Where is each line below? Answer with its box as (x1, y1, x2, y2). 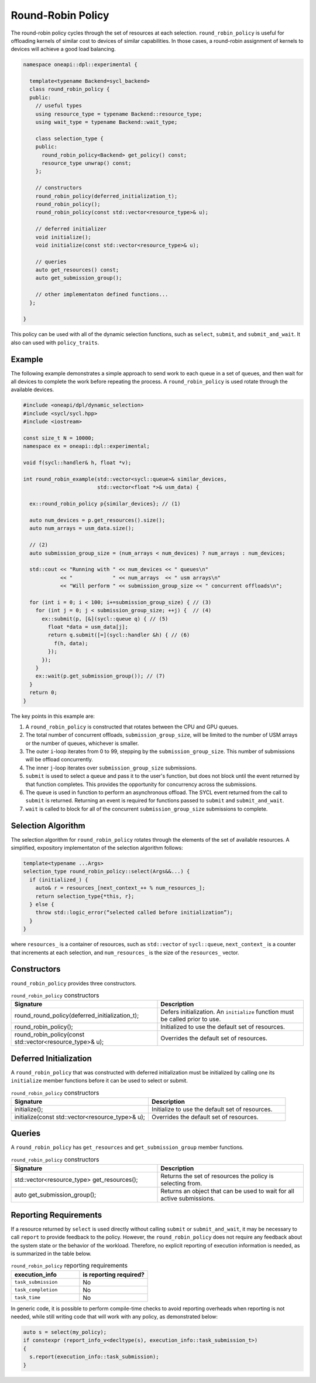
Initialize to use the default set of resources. (151, 1105, 273, 1113)
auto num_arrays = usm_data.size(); (29, 525, 135, 532)
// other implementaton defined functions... (35, 291, 169, 298)
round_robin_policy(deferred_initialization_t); (35, 192, 178, 199)
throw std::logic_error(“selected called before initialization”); (35, 909, 233, 916)
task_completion (14, 1287, 58, 1293)
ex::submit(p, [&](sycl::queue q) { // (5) (42, 615, 169, 622)
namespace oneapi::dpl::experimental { (23, 62, 138, 68)
